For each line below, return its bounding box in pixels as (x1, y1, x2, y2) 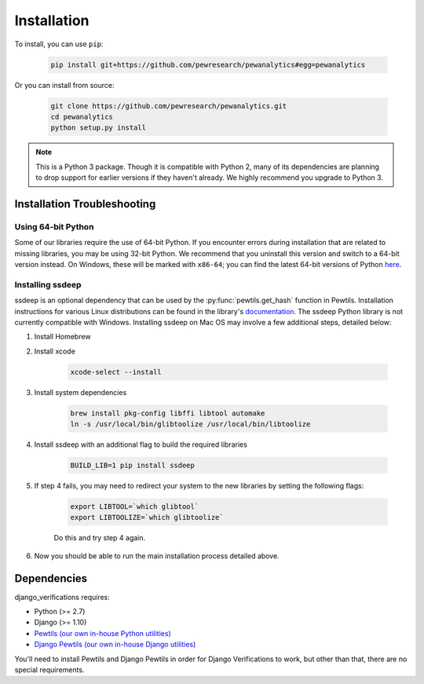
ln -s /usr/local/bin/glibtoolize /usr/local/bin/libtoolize (70, 420, 311, 429)
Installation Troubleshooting (14, 197, 156, 210)
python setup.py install (50, 123, 147, 133)
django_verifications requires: (14, 592, 110, 602)
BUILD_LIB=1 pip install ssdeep (70, 461, 196, 470)
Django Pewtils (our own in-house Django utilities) (34, 640, 196, 649)
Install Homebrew (34, 332, 91, 342)
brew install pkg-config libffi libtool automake (70, 408, 265, 418)
